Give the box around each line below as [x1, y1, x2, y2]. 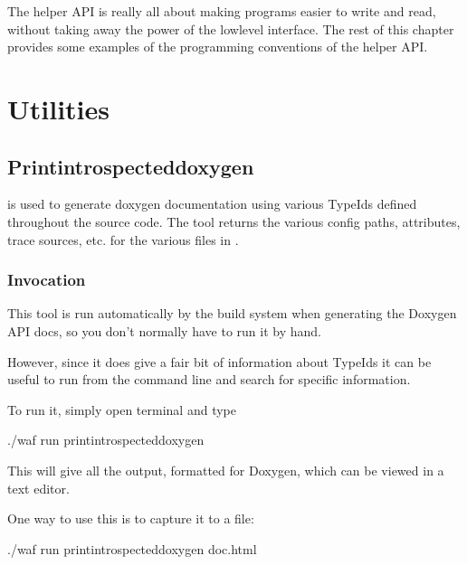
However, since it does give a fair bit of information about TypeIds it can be [7, 352, 432, 371]
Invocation [7, 268, 86, 291]
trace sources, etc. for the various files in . [7, 230, 239, 249]
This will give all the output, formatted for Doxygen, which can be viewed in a [7, 460, 444, 479]
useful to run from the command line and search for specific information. [7, 370, 411, 389]
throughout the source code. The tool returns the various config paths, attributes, [7, 212, 461, 231]
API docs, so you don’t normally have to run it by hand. [7, 321, 321, 340]
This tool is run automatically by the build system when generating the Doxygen [7, 304, 457, 323]
